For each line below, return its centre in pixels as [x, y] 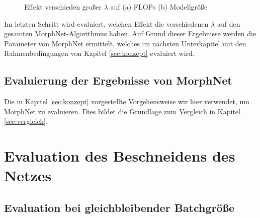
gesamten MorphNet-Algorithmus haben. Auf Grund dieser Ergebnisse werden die [130, 33]
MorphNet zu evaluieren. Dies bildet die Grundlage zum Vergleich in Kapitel [122, 111]
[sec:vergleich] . [26, 121]
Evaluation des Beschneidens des [120, 156]
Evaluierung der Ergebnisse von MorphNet [118, 80]
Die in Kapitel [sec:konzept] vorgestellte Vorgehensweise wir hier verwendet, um [127, 101]
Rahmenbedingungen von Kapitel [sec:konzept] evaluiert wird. [99, 53]
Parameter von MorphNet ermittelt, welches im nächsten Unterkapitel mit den [125, 43]
